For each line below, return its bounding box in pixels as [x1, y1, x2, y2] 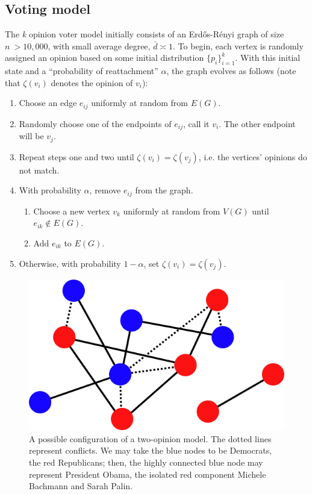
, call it [183, 117, 210, 130]
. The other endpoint [219, 117, 296, 130]
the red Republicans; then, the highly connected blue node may [29, 456, 263, 469]
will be [19, 130, 44, 142]
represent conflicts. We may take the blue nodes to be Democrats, [29, 444, 272, 457]
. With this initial [235, 51, 301, 64]
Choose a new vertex [33, 204, 110, 217]
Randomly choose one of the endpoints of [19, 117, 172, 130]
